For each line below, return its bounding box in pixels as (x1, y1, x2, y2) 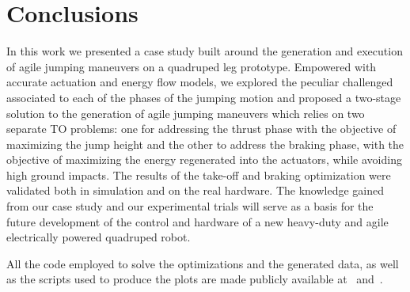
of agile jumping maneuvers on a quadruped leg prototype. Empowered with (6, 58, 377, 74)
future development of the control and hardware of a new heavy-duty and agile (6, 213, 389, 229)
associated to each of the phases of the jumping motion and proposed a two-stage (6, 89, 401, 105)
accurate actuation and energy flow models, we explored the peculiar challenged (6, 74, 393, 90)
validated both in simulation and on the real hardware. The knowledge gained (6, 182, 385, 199)
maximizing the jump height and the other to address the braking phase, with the (6, 135, 404, 152)
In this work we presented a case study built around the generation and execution (6, 43, 403, 59)
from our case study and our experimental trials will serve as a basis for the (6, 198, 374, 214)
